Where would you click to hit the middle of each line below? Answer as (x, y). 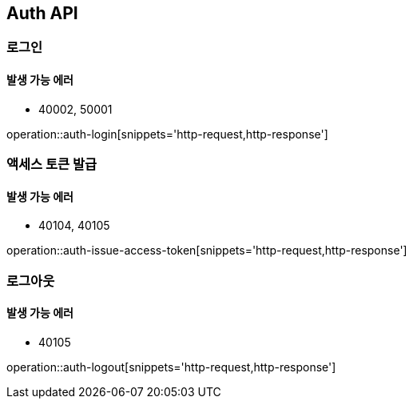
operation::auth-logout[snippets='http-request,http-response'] (171, 367)
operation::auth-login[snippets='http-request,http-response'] (167, 134)
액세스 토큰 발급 (52, 164)
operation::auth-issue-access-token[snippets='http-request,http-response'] (207, 251)
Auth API (42, 13)
